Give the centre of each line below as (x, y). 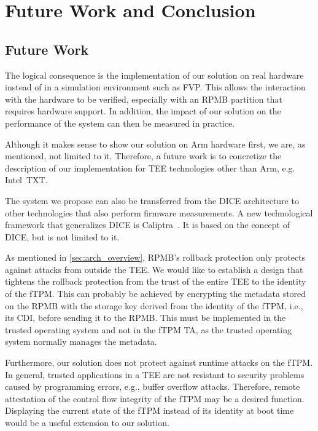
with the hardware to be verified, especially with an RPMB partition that (144, 99)
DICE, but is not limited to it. (62, 236)
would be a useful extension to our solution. (87, 423)
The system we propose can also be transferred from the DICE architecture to (152, 200)
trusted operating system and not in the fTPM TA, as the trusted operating (149, 329)
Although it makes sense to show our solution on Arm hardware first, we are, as (155, 144)
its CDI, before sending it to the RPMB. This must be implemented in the (145, 318)
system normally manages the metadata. (81, 342)
